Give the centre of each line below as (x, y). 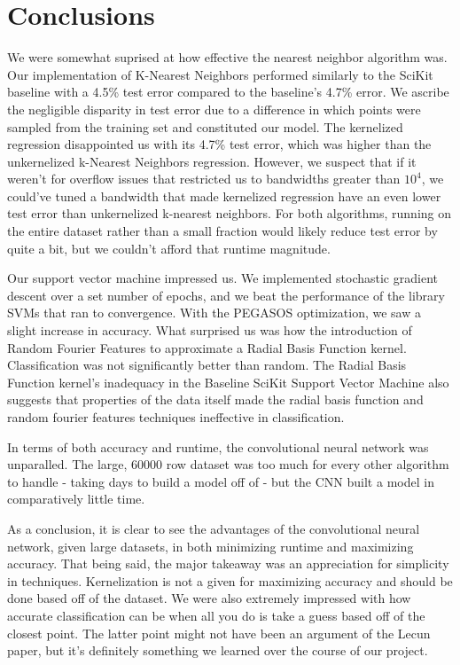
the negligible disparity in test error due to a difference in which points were (214, 109)
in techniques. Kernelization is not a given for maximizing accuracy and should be (230, 580)
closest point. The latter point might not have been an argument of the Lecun (219, 633)
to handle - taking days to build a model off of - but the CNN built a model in (221, 481)
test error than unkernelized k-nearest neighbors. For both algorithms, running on (230, 213)
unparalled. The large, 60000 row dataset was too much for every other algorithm (228, 464)
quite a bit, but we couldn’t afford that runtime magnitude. (169, 248)
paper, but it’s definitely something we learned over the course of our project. (218, 650)
